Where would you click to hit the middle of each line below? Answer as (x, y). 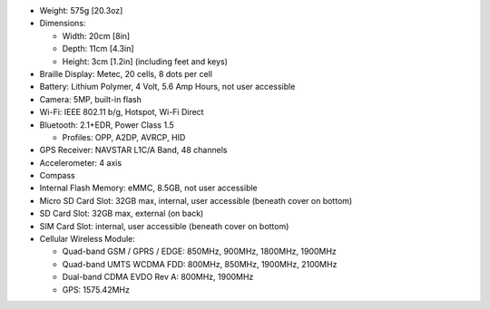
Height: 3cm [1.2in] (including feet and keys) (145, 61)
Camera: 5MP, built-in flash (91, 99)
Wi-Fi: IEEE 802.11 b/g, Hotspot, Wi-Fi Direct (122, 112)
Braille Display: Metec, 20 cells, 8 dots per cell (126, 73)
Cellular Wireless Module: (88, 239)
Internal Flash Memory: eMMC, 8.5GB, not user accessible (148, 188)
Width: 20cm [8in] (96, 35)
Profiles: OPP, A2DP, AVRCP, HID (124, 137)
